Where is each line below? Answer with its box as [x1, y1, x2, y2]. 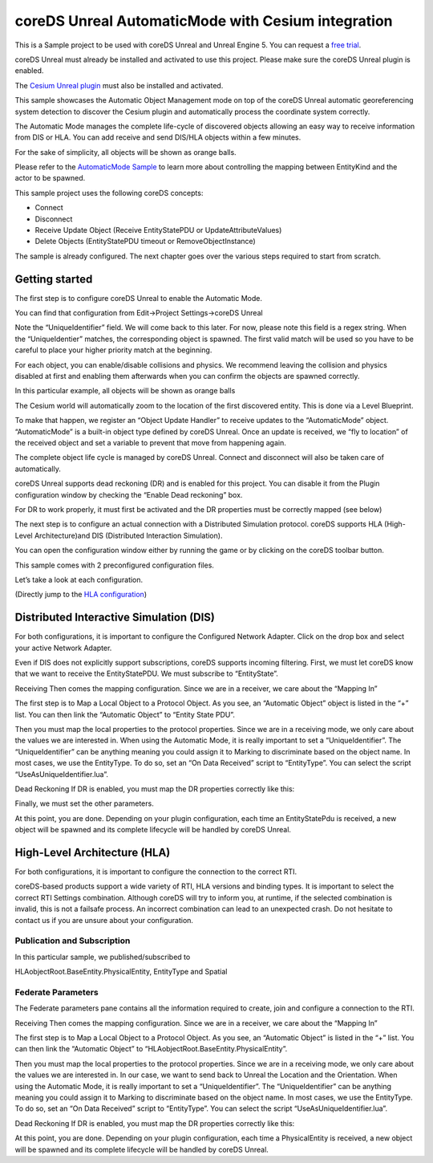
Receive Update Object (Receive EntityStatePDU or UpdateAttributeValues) [34, 226, 282, 235]
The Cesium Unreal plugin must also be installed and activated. [14, 80, 224, 90]
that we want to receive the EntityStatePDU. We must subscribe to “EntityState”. [14, 669, 278, 678]
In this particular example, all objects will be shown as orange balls [14, 386, 236, 396]
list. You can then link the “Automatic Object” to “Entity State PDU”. [14, 710, 236, 719]
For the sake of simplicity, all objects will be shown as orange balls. [14, 147, 237, 157]
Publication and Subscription [14, 935, 131, 946]
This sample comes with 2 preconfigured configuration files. [14, 560, 214, 570]
